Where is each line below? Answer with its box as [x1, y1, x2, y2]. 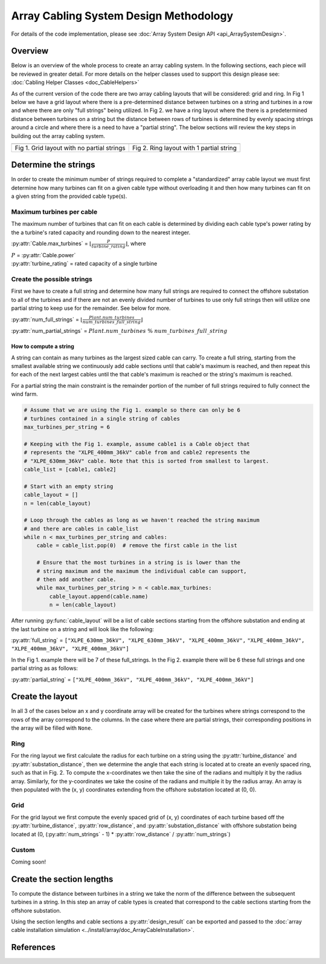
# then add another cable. [36, 576, 117, 583]
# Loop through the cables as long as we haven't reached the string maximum [24, 517, 260, 523]
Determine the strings [11, 160, 95, 170]
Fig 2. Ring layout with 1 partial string [132, 143, 237, 152]
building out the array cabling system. [11, 132, 106, 139]
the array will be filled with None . [11, 724, 93, 732]
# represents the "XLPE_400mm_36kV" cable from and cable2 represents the [24, 449, 251, 456]
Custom [11, 845, 36, 854]
